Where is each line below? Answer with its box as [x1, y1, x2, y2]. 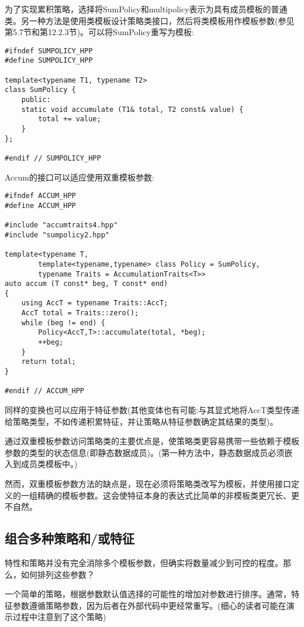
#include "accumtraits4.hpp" [5, 221, 118, 230]
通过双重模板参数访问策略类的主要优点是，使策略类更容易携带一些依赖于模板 [5, 435, 299, 447]
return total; [21, 357, 76, 366]
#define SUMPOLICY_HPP [5, 56, 93, 65]
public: [21, 96, 51, 104]
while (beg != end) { [21, 318, 105, 327]
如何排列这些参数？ [20, 568, 95, 580]
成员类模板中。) [20, 458, 78, 470]
